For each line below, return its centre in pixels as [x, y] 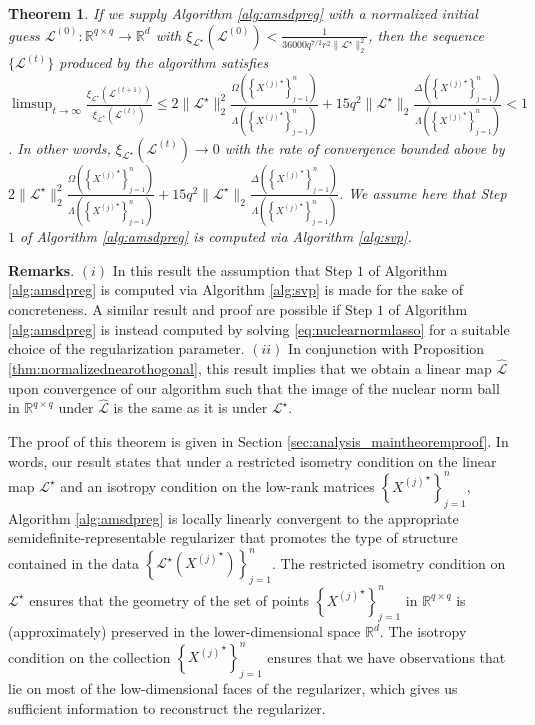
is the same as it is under [190, 407]
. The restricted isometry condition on [389, 562]
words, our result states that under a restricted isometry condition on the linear [252, 460]
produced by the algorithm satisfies [164, 62]
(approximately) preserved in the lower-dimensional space [184, 631]
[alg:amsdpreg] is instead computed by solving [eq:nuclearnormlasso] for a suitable [259, 328]
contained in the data [74, 562]
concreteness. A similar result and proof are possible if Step [190, 309]
